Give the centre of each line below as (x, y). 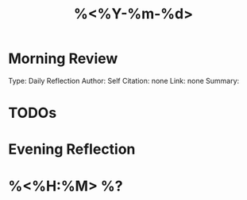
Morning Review (63, 59)
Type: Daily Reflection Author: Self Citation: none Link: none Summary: (124, 80)
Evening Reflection (72, 149)
